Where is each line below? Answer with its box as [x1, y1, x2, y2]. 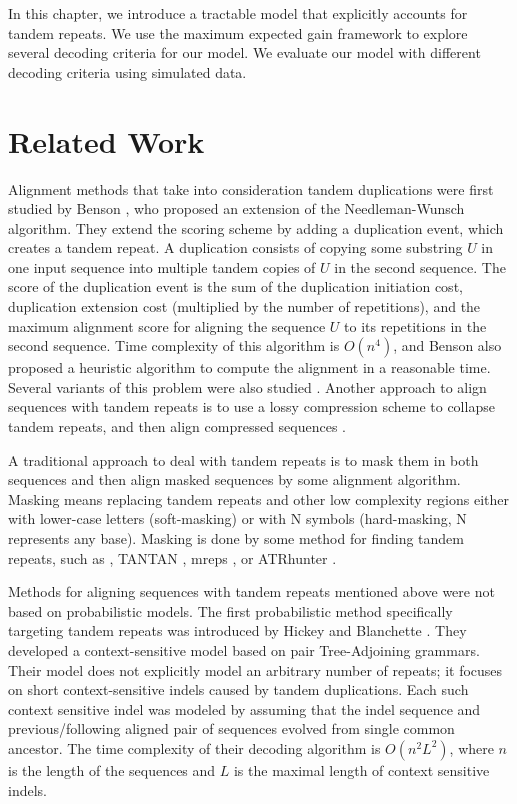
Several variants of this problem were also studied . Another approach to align [8, 376, 487, 397]
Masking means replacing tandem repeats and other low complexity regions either [8, 488, 509, 509]
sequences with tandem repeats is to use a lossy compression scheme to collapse [8, 396, 495, 417]
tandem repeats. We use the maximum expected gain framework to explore [8, 22, 468, 43]
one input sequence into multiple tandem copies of [8, 256, 316, 277]
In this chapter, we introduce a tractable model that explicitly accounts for [8, 3, 468, 23]
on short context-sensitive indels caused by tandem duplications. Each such [8, 679, 469, 700]
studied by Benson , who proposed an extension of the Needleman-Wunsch [8, 198, 465, 219]
